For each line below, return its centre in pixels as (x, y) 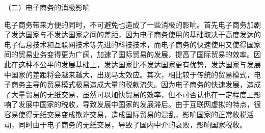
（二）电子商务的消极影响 (47, 7)
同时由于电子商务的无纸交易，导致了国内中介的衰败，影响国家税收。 (132, 124)
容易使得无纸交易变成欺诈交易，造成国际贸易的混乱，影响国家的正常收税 (125, 114)
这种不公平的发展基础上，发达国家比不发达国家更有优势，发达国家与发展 (139, 64)
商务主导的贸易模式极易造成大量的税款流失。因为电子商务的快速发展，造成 (136, 84)
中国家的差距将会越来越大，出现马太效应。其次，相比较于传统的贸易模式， (129, 74)
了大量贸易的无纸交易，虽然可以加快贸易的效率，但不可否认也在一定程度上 (129, 94)
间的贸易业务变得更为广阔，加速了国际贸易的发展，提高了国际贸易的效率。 (129, 54)
